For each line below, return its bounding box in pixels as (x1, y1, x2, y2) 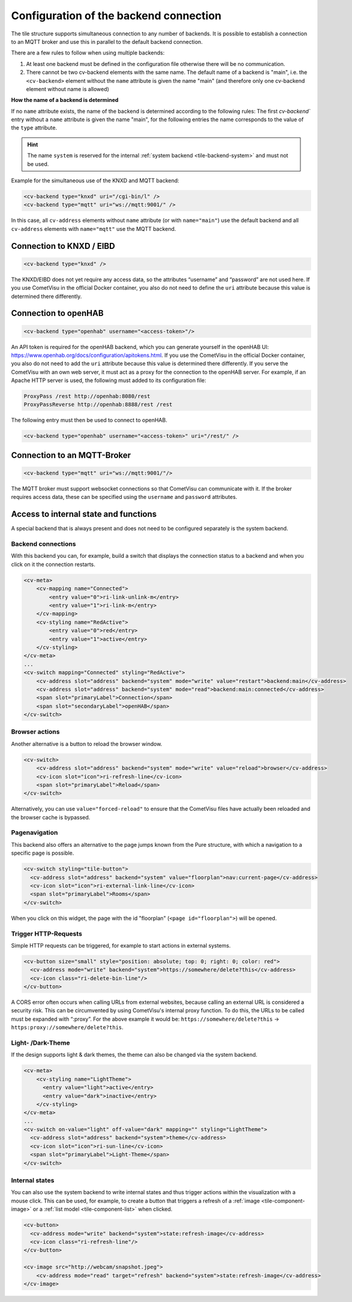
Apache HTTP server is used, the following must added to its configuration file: (11, 377, 206, 384)
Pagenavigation (11, 828, 58, 837)
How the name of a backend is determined (11, 97, 119, 104)
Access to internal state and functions (11, 509, 157, 519)
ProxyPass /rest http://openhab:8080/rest (23, 393, 151, 400)
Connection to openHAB (11, 308, 104, 318)
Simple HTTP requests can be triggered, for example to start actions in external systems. (11, 942, 231, 949)
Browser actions (11, 727, 60, 736)
